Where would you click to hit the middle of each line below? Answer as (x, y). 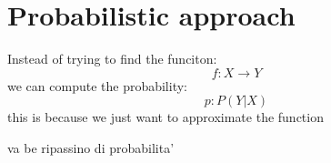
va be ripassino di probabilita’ (91, 147)
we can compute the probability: (97, 85)
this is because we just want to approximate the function (165, 117)
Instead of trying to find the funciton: (112, 59)
